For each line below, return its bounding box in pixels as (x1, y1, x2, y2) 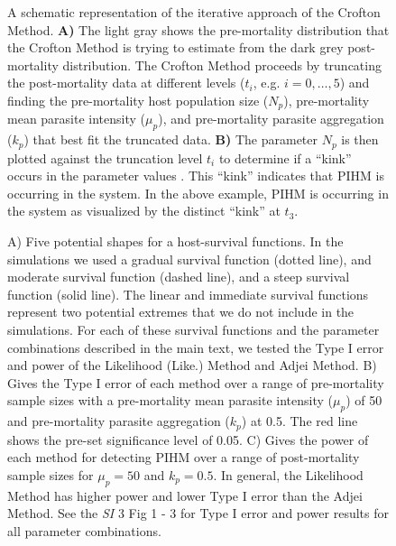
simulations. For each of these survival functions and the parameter (7, 320, 380, 339)
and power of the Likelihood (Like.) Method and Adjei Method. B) (7, 356, 377, 375)
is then (341, 130, 379, 149)
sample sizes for (7, 465, 94, 484)
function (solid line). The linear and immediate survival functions (7, 284, 369, 303)
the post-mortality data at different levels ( (7, 73, 245, 92)
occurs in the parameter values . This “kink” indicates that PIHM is (7, 166, 384, 185)
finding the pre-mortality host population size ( (7, 90, 269, 109)
